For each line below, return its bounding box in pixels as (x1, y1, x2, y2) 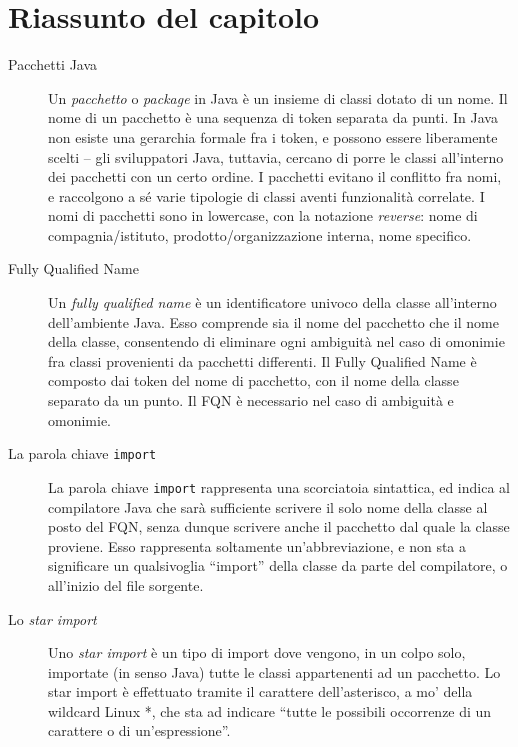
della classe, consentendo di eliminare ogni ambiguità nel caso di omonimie (48, 331, 505, 352)
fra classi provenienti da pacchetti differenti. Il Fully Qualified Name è (48, 350, 477, 371)
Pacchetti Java (8, 54, 98, 75)
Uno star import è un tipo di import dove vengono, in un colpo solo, (48, 642, 466, 663)
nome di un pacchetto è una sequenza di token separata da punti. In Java (48, 107, 498, 128)
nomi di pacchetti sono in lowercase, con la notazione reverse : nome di (48, 205, 478, 226)
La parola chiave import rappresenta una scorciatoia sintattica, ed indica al (48, 476, 510, 497)
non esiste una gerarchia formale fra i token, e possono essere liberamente (48, 126, 498, 147)
